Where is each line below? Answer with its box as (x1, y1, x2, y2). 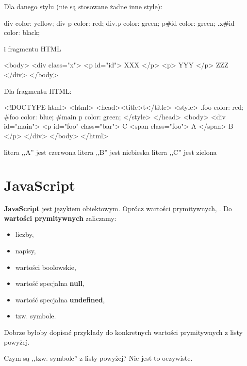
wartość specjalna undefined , (15, 294, 105, 304)
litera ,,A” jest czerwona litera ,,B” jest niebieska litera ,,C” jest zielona (4, 147, 217, 157)
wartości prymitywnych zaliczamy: (4, 213, 116, 223)
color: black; (4, 27, 40, 37)
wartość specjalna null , (15, 278, 84, 288)
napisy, (15, 246, 36, 256)
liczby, (15, 229, 34, 239)
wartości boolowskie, (15, 262, 76, 272)
